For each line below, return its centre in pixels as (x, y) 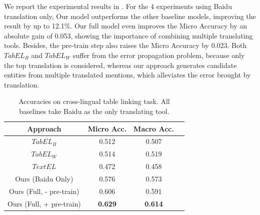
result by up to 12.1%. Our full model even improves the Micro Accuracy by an (126, 26)
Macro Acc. (154, 128)
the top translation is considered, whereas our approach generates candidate (120, 65)
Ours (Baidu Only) (44, 178)
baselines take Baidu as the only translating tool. (94, 111)
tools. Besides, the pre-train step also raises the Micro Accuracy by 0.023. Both (125, 45)
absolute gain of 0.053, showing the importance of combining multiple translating (128, 35)
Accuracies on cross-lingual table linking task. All (94, 101)
